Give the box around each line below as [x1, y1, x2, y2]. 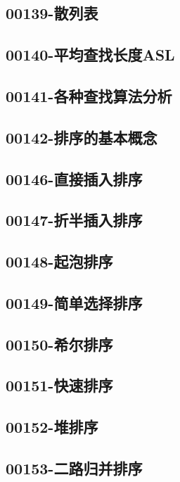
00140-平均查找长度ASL [6, 44, 175, 65]
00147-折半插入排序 [6, 209, 143, 231]
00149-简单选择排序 [6, 291, 143, 313]
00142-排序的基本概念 [6, 126, 157, 148]
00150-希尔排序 [6, 333, 113, 355]
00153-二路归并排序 [6, 457, 143, 478]
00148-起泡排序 [6, 250, 113, 272]
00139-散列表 [6, 2, 98, 24]
